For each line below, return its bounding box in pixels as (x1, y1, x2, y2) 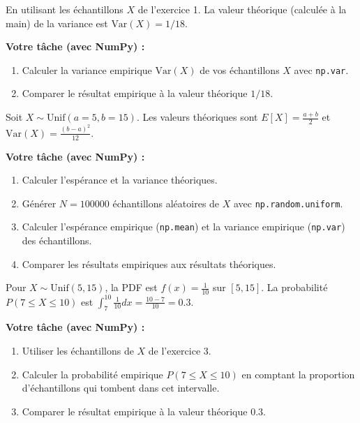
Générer (22, 195, 57, 210)
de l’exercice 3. (148, 343, 211, 357)
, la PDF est (105, 280, 158, 295)
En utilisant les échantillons (6, 2, 123, 16)
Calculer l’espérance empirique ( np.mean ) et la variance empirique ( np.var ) (22, 219, 345, 234)
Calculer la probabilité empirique (22, 366, 163, 381)
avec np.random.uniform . (233, 195, 343, 210)
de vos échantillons (200, 62, 280, 77)
